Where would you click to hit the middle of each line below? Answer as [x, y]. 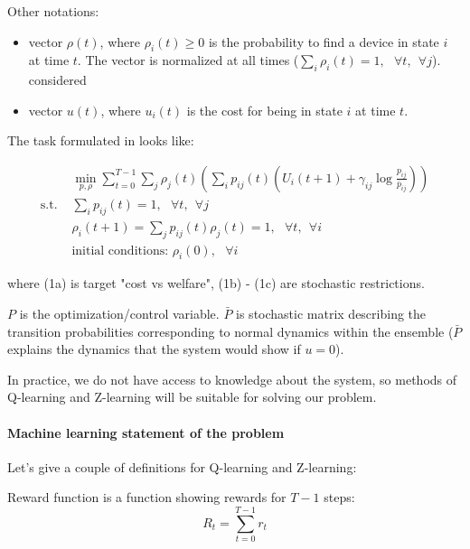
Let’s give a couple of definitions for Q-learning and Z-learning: [182, 466]
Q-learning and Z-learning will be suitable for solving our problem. [192, 397]
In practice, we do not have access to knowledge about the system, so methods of [232, 379]
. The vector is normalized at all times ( [188, 60]
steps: [339, 497]
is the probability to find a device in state [324, 41]
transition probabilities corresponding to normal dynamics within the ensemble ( [230, 331]
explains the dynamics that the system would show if [154, 349]
